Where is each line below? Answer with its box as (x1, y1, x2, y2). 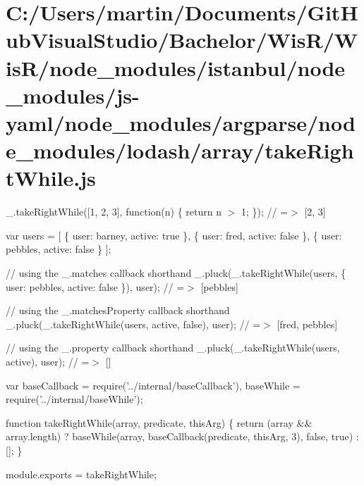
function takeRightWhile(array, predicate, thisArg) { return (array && (6, 415, 313, 430)
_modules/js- (6, 80, 140, 109)
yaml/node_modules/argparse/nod (6, 108, 356, 137)
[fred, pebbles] (277, 316, 338, 331)
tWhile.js (6, 163, 96, 192)
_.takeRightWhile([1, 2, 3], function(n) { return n (6, 204, 222, 219)
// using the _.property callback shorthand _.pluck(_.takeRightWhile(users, (6, 340, 340, 355)
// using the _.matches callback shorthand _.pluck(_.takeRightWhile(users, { (6, 266, 346, 280)
